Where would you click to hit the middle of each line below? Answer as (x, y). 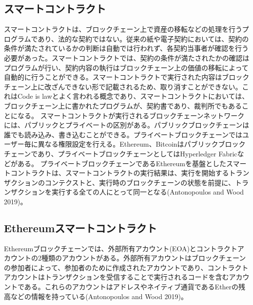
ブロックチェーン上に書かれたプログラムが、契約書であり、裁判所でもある (123, 105)
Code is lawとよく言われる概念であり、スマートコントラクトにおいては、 (133, 96)
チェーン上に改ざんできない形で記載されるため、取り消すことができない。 (123, 86)
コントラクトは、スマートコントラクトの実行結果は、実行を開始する (120, 173)
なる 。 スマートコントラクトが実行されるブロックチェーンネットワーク (131, 115)
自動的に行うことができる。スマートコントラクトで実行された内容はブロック (127, 77)
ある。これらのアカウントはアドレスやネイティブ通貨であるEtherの (131, 287)
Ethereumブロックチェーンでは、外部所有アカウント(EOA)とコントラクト (121, 248)
